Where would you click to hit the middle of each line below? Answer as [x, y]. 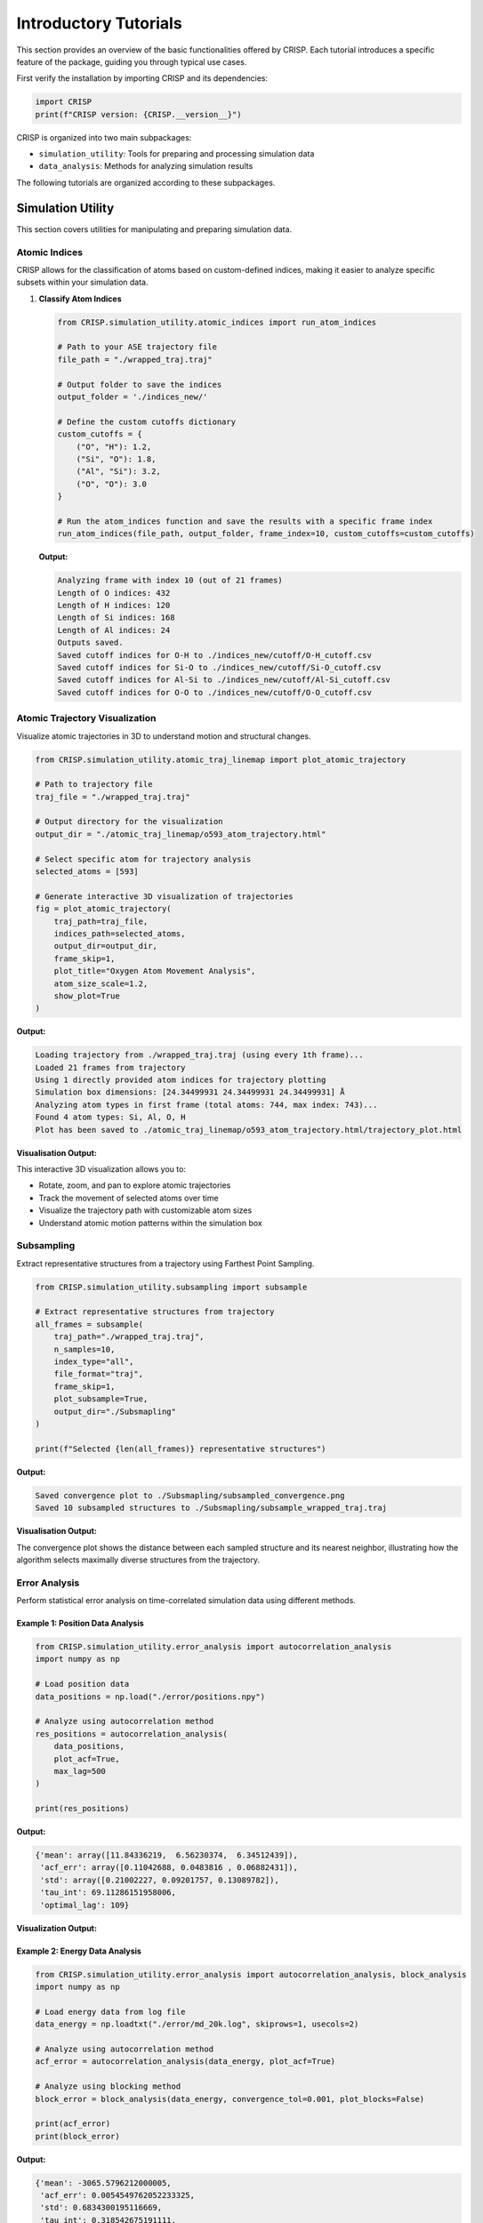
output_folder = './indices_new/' [133, 397]
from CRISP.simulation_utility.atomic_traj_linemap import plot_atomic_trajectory [221, 759]
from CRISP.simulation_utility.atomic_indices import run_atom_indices [217, 322]
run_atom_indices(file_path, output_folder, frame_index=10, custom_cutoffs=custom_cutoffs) [266, 534]
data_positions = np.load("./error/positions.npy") [150, 1697]
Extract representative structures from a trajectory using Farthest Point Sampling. [165, 1264]
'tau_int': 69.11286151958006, [109, 1893]
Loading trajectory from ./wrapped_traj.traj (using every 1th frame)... [199, 1055]
